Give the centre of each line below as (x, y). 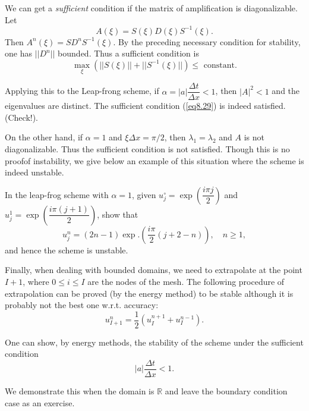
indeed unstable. (34, 172)
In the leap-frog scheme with (57, 194)
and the (286, 91)
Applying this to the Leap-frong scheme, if (82, 91)
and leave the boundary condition (226, 391)
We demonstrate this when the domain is (80, 391)
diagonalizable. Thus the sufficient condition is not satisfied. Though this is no (147, 148)
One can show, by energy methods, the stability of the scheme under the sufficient (154, 342)
